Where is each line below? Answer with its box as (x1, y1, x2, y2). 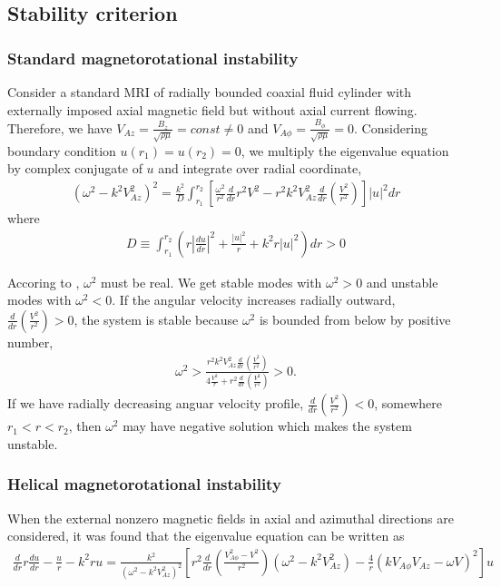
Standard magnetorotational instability (7, 46, 299, 69)
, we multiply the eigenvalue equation (241, 141, 449, 160)
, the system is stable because (74, 309, 239, 328)
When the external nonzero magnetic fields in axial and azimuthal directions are (7, 508, 454, 527)
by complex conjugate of (7, 159, 142, 178)
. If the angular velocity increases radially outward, (112, 290, 396, 309)
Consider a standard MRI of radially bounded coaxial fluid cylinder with (7, 83, 412, 101)
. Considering (354, 118, 428, 137)
